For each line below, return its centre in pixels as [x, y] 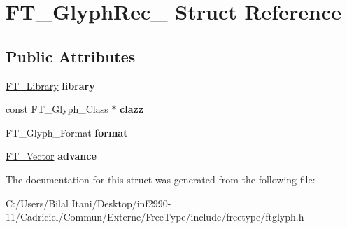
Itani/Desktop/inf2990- [121, 203]
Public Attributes [71, 56]
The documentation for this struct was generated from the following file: [161, 179]
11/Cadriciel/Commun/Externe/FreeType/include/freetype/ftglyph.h [155, 217]
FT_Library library [50, 85]
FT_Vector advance [51, 156]
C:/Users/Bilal [37, 203]
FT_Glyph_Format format [67, 132]
